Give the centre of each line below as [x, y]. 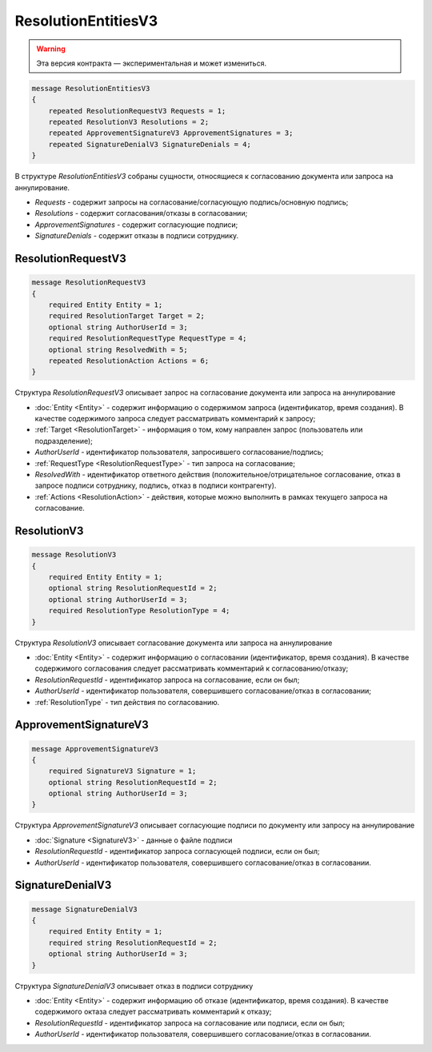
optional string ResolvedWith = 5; [118, 349]
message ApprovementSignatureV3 [95, 749]
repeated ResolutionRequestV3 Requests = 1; [137, 111]
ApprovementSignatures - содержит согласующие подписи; [136, 225]
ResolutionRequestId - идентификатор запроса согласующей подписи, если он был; [177, 851]
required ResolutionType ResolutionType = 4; [139, 611]
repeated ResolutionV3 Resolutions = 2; [129, 122]
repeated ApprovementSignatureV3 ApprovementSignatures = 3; [171, 133]
